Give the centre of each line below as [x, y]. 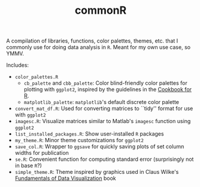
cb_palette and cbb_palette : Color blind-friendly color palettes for [105, 83]
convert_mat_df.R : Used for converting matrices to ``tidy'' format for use [104, 109]
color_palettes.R [37, 77]
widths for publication [42, 153]
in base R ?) [28, 165]
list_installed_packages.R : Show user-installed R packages [89, 134]
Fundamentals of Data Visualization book [65, 178]
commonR [101, 10]
